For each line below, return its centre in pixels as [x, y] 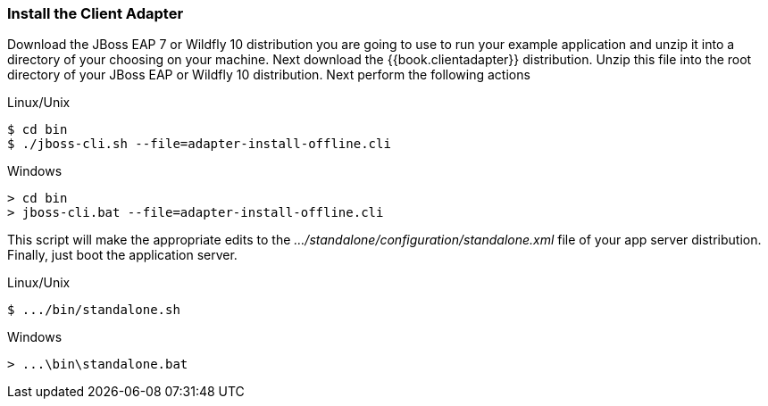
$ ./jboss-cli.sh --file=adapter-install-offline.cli [199, 144]
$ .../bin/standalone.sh [94, 310]
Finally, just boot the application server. [122, 255]
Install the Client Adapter [96, 13]
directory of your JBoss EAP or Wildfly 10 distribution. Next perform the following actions [269, 75]
